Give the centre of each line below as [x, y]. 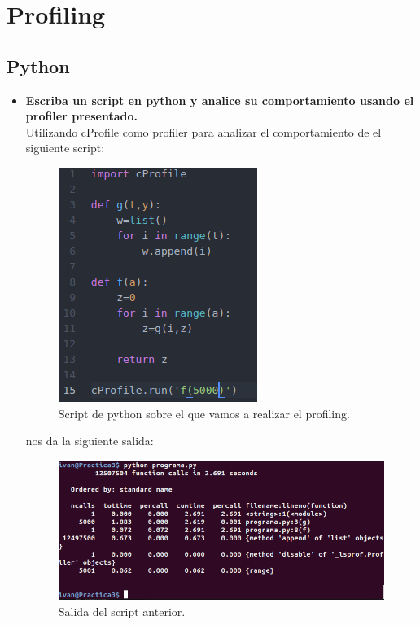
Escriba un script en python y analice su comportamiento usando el [220, 100]
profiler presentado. [81, 116]
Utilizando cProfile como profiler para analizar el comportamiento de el [203, 131]
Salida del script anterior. [122, 611]
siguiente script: [65, 148]
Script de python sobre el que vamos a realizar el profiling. [204, 413]
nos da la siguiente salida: [90, 441]
